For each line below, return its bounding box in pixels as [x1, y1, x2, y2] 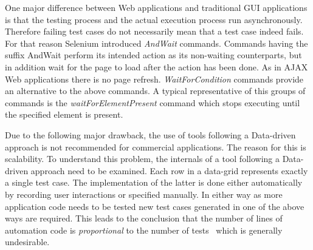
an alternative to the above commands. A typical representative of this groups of [5, 84, 306, 97]
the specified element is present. [5, 108, 123, 121]
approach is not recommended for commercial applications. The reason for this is [5, 140, 306, 153]
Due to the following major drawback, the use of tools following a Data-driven [5, 128, 296, 141]
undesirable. [5, 235, 50, 248]
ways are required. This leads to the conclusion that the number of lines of [5, 212, 283, 225]
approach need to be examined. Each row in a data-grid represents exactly [30, 164, 308, 177]
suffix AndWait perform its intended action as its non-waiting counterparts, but [5, 49, 302, 61]
